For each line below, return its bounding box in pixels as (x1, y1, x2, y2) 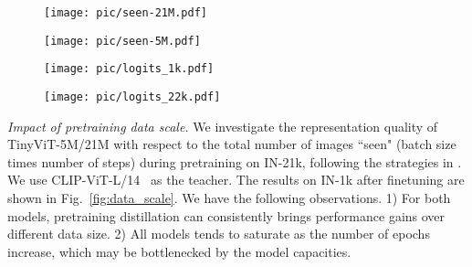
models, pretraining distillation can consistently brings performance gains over (7, 206, 446, 225)
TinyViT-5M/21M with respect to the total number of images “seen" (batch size (7, 134, 456, 154)
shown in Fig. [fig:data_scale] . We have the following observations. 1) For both (7, 188, 451, 207)
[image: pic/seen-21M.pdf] (44, 6, 207, 19)
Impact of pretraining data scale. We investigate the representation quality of (7, 116, 438, 135)
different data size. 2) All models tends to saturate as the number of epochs (7, 224, 430, 243)
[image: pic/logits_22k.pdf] (44, 90, 221, 103)
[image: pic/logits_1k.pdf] (44, 62, 215, 76)
